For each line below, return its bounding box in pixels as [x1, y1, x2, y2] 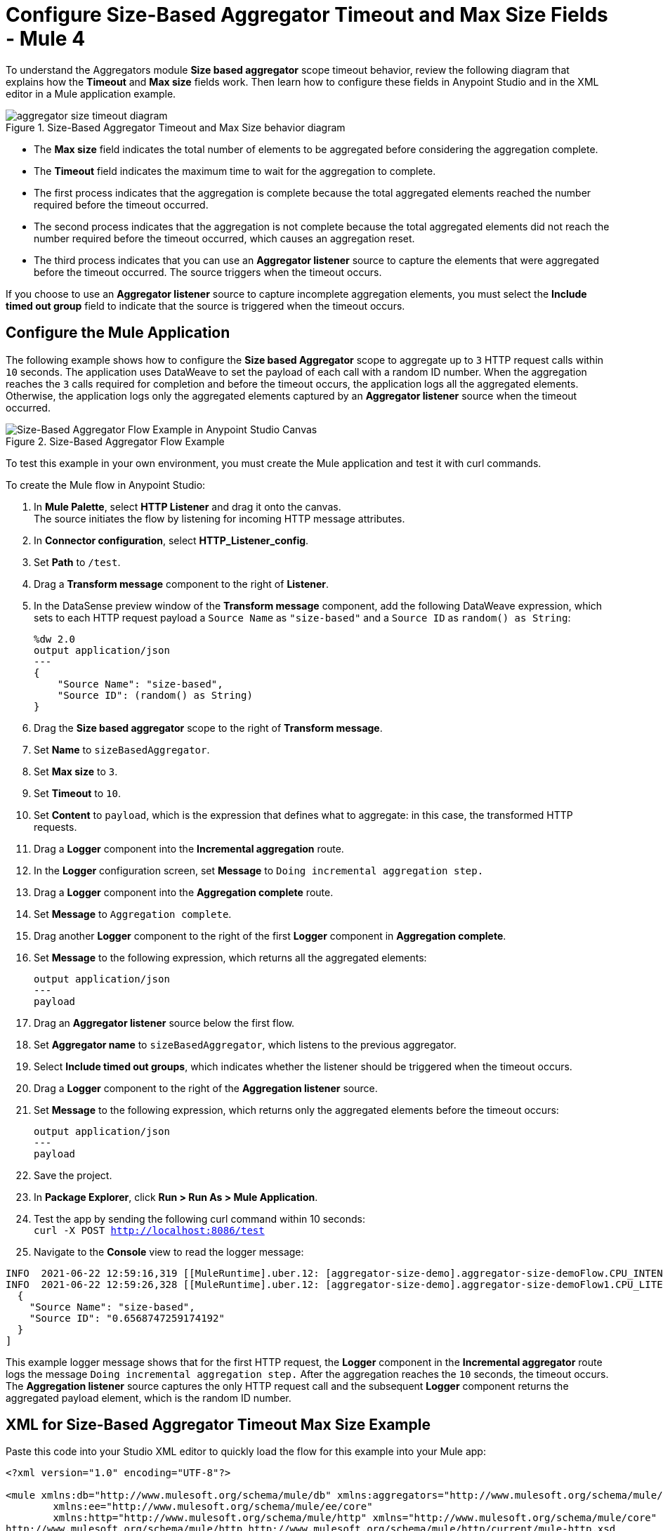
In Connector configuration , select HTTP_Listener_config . [34, 534, 309, 546]
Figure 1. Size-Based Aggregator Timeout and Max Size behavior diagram [6, 121, 346, 133]
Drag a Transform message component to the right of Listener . [34, 577, 329, 590]
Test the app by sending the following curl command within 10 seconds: [34, 1212, 365, 1225]
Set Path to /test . [34, 556, 121, 568]
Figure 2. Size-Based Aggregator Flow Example [6, 435, 225, 447]
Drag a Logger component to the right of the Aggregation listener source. [34, 1082, 378, 1094]
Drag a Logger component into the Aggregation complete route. [34, 886, 334, 898]
